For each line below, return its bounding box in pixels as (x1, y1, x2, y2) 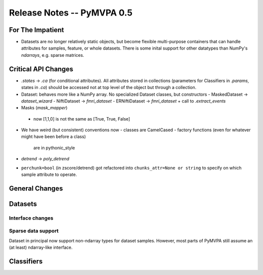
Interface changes (9, 214, 54, 221)
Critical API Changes (9, 65, 74, 73)
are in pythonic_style (33, 145, 75, 151)
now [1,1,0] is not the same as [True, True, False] (33, 116, 130, 121)
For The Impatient (9, 26, 64, 34)
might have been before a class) (21, 134, 86, 139)
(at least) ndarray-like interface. (9, 244, 73, 250)
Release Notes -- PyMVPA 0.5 (9, 7, 132, 18)
